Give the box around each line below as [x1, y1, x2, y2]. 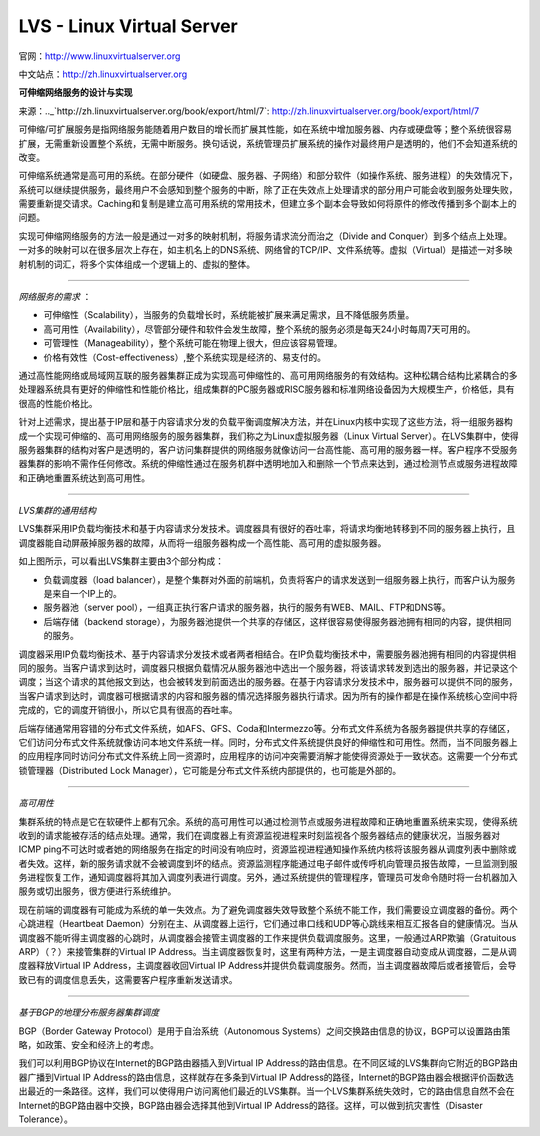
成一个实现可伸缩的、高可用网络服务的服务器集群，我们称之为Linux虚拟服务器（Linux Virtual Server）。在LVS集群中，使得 [18, 430, 519, 442]
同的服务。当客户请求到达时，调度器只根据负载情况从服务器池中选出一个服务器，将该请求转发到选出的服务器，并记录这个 [18, 662, 518, 674]
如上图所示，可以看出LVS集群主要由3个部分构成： [18, 555, 225, 567]
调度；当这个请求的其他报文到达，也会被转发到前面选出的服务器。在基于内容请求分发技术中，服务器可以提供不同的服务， [18, 676, 518, 688]
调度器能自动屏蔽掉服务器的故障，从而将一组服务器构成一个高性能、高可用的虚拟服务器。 [18, 536, 387, 549]
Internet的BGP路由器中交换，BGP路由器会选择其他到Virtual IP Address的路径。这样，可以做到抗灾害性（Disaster [18, 1099, 484, 1111]
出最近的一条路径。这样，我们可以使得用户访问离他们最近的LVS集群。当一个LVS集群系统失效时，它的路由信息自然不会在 [18, 1085, 515, 1097]
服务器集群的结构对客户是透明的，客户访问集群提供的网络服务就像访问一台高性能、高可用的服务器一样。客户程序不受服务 [18, 443, 518, 455]
